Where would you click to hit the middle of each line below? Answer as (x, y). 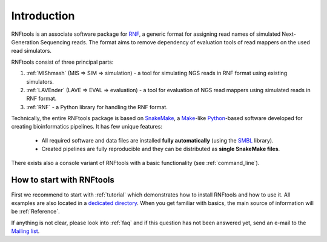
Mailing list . (25, 231)
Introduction (43, 16)
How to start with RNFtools (63, 180)
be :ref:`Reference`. (35, 212)
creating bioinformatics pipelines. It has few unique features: (87, 127)
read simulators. (31, 51)
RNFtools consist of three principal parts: (62, 62)
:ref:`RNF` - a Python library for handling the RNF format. (97, 107)
